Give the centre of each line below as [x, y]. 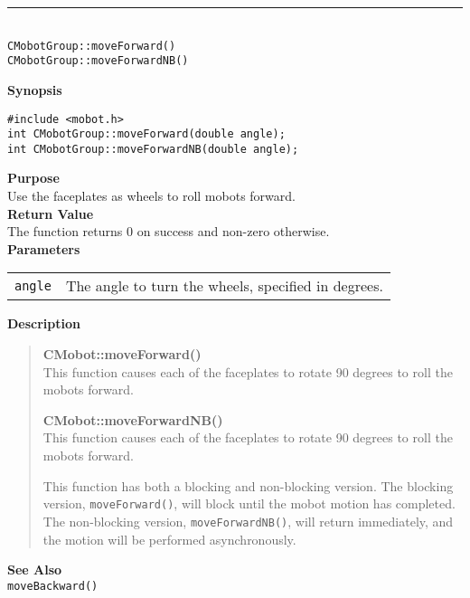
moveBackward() [53, 586]
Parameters [44, 248]
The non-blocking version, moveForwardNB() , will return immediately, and [248, 521]
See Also [35, 570]
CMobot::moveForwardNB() [133, 419]
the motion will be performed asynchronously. [169, 539]
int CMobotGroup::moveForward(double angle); [146, 134]
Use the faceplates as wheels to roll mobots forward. [151, 196]
